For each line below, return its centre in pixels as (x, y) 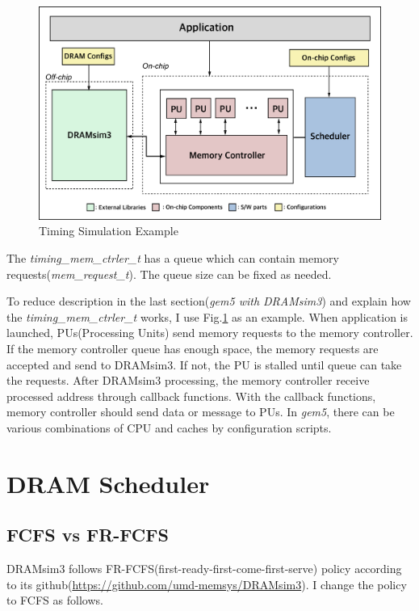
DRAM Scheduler (108, 483)
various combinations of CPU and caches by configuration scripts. (169, 427)
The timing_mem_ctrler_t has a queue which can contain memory (173, 257)
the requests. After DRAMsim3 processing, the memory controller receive (188, 380)
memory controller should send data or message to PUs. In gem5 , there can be (201, 412)
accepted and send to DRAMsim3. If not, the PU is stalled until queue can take (204, 364)
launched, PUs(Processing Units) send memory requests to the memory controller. (210, 333)
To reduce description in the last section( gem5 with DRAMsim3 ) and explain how (209, 301)
